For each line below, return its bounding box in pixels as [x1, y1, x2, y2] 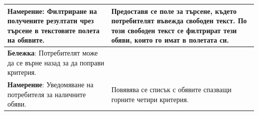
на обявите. [7, 35, 45, 45]
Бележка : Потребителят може [7, 48, 98, 58]
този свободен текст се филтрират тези [111, 25, 237, 35]
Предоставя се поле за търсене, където [111, 5, 237, 16]
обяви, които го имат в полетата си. [111, 35, 229, 45]
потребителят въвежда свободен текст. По [111, 15, 247, 26]
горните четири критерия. [111, 94, 189, 104]
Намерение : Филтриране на [7, 5, 97, 16]
